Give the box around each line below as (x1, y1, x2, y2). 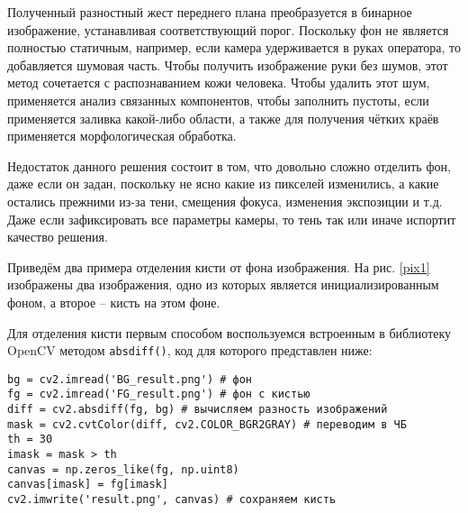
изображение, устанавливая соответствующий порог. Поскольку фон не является (7, 20, 449, 39)
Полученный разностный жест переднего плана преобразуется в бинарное (7, 3, 412, 21)
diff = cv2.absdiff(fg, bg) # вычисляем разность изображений (7, 403, 388, 417)
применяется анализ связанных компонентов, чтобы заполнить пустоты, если (7, 90, 429, 109)
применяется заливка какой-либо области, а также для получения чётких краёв (7, 108, 439, 127)
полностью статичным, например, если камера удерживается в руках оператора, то (7, 38, 461, 57)
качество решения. (7, 227, 108, 246)
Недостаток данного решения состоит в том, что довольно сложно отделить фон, (7, 156, 451, 175)
